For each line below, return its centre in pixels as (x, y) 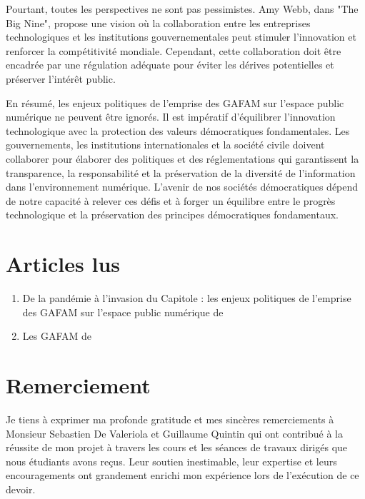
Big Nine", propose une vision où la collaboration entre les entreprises (158, 22)
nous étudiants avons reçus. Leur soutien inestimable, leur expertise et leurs (171, 461)
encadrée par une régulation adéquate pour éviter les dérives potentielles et (170, 65)
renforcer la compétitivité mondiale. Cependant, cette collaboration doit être (174, 50)
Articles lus (63, 264)
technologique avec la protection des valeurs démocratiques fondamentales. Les (178, 130)
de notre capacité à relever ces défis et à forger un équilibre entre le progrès (171, 200)
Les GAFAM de (57, 336)
